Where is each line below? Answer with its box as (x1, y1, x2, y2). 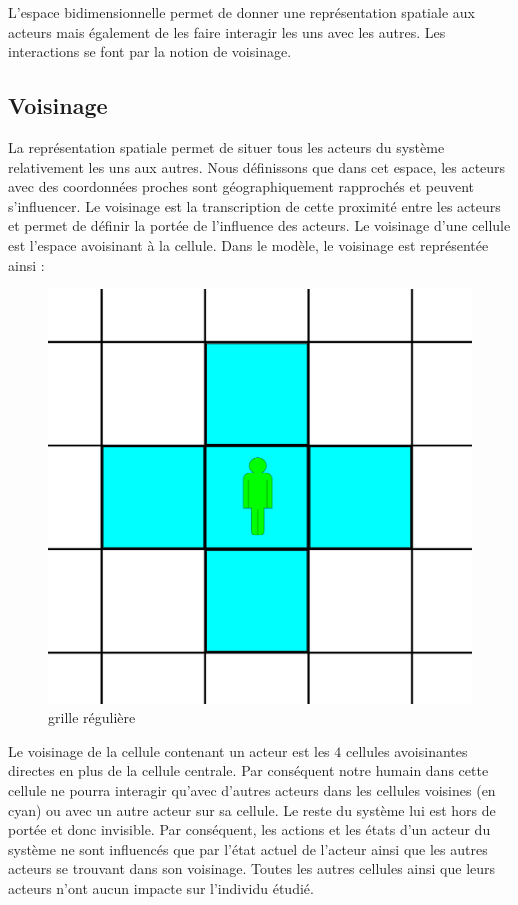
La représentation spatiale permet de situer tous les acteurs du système (8, 136, 445, 157)
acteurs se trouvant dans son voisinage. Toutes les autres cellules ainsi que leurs (8, 858, 496, 879)
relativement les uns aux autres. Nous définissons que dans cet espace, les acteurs (8, 156, 506, 177)
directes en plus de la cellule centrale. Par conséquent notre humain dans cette (8, 760, 489, 781)
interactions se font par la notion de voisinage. (8, 41, 292, 62)
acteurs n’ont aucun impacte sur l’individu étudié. (8, 877, 314, 898)
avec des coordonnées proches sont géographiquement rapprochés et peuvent (8, 176, 475, 197)
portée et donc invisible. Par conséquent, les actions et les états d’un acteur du (8, 819, 491, 840)
